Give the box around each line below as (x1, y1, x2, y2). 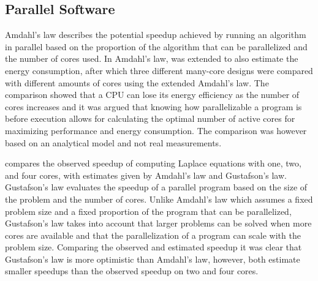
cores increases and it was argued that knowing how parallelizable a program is (5, 100, 302, 113)
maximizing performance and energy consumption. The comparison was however (5, 124, 307, 137)
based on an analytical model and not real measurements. (5, 136, 222, 149)
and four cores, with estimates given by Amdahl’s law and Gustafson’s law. (5, 168, 287, 181)
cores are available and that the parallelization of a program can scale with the (5, 228, 301, 241)
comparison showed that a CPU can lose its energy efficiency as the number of (5, 88, 300, 101)
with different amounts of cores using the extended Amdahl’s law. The (5, 76, 269, 89)
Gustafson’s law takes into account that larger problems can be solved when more (5, 217, 312, 230)
